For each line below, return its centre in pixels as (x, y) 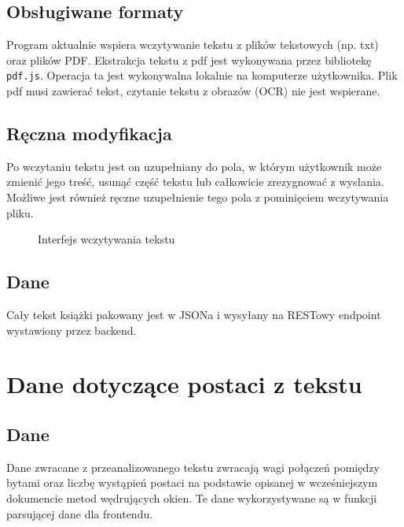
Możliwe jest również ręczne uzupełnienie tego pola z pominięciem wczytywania (198, 197)
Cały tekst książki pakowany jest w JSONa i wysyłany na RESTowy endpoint (194, 315)
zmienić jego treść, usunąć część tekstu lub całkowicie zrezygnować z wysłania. (195, 182)
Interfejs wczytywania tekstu (107, 239)
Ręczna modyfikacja (89, 134)
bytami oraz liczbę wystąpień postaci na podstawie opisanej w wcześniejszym (192, 482)
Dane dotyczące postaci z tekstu (184, 384)
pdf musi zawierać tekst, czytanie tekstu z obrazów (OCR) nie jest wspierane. (193, 91)
